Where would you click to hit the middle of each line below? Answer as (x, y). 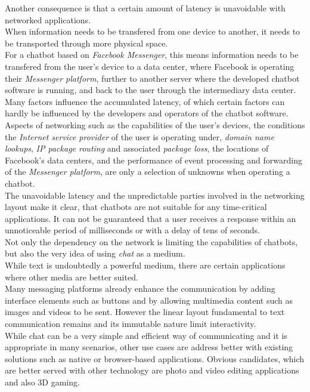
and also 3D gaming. (42, 382)
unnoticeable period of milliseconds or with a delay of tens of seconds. (132, 230)
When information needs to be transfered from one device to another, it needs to (153, 31)
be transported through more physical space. (86, 43)
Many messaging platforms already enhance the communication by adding (140, 288)
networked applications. (48, 19)
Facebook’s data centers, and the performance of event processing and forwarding (154, 160)
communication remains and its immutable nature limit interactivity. (131, 324)
